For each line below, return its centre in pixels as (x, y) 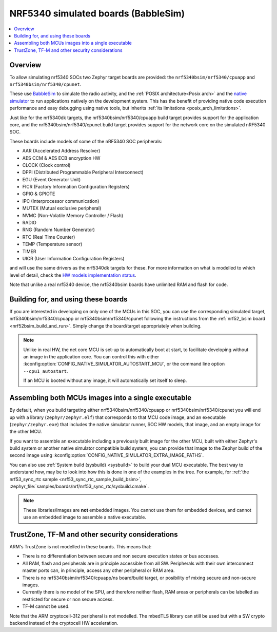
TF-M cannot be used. (46, 606)
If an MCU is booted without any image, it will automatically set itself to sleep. (105, 380)
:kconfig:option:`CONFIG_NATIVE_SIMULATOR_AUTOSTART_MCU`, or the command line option (124, 364)
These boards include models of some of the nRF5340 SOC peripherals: (86, 141)
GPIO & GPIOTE (39, 194)
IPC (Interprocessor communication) (61, 201)
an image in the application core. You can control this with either (91, 357)
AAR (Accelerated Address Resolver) (61, 151)
